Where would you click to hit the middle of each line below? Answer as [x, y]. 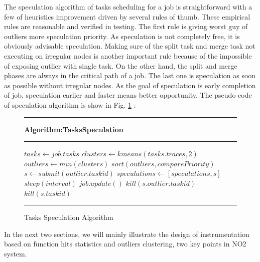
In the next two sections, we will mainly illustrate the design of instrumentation [127, 234]
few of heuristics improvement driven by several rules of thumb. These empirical [127, 16]
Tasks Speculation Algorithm [69, 217]
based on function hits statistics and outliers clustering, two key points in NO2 [125, 244]
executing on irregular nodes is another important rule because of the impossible [128, 55]
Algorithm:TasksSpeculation [74, 129]
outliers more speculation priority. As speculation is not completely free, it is [122, 36]
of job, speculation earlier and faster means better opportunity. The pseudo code [128, 95]
